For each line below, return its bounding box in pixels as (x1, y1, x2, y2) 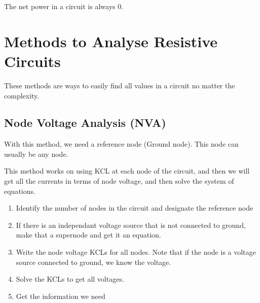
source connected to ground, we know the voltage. (16, 256, 171, 267)
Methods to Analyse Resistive (4, 30, 217, 51)
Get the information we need (16, 290, 105, 301)
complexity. (4, 90, 40, 100)
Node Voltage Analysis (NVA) (4, 115, 166, 130)
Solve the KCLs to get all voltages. (16, 274, 124, 284)
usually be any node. (4, 148, 68, 159)
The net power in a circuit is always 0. (4, 1, 124, 11)
